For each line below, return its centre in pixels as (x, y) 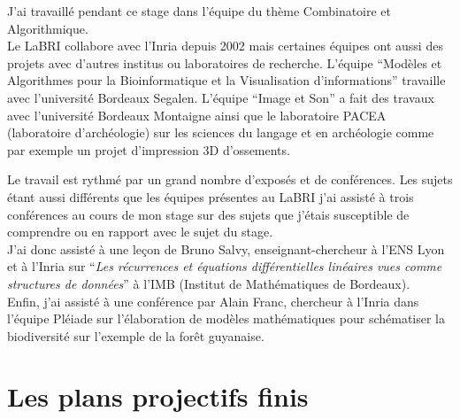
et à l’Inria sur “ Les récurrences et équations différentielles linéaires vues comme (225, 266)
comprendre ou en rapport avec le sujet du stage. (140, 232)
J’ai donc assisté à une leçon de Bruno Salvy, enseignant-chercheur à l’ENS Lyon (226, 248)
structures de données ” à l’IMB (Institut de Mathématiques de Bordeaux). (209, 283)
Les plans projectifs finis (158, 396)
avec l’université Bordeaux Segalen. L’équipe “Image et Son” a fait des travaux (221, 97)
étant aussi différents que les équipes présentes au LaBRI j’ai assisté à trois (211, 196)
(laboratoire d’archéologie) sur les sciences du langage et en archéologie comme (221, 132)
